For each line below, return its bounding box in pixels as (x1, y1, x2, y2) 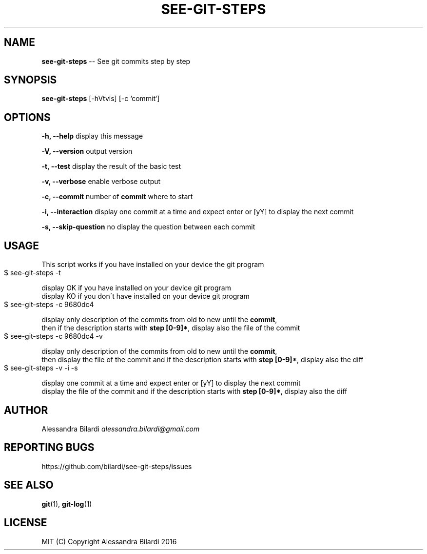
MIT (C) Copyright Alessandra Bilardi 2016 (41, 537, 177, 546)
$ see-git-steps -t (4, 268, 61, 277)
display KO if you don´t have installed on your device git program (41, 292, 250, 301)
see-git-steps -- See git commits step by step (41, 57, 191, 65)
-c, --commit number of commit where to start (41, 192, 193, 201)
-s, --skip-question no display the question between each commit (41, 223, 255, 231)
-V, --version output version (41, 147, 133, 156)
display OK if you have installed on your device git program (41, 284, 231, 292)
